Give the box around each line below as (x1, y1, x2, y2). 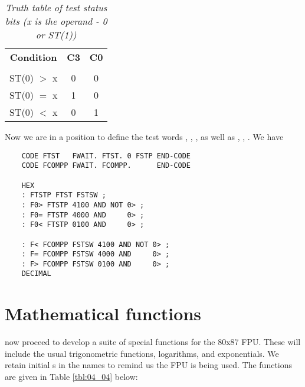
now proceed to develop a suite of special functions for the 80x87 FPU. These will (5, 336, 301, 348)
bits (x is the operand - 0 (5, 14, 107, 28)
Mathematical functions (5, 301, 202, 326)
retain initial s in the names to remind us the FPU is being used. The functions (5, 359, 293, 371)
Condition (9, 50, 57, 64)
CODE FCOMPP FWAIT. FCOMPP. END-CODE (21, 161, 191, 170)
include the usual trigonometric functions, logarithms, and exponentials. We (5, 347, 279, 359)
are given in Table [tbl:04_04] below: (5, 370, 138, 383)
